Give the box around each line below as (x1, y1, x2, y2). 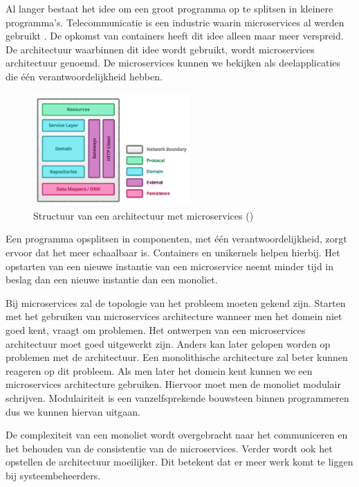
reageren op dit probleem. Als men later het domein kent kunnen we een (6, 363, 313, 378)
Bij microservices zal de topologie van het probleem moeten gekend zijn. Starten (6, 295, 346, 310)
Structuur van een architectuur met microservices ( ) (33, 208, 254, 222)
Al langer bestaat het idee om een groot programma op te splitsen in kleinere (6, 1, 333, 15)
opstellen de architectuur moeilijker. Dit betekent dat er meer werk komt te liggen (6, 454, 353, 469)
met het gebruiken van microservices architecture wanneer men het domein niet (6, 309, 342, 324)
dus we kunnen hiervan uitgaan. (6, 404, 140, 418)
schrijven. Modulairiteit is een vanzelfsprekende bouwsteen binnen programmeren (6, 390, 349, 405)
